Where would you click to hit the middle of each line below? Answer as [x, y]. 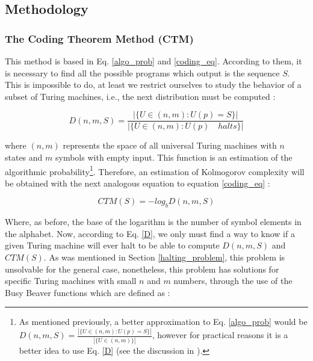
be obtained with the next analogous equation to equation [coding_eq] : [138, 183]
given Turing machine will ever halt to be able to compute [112, 245]
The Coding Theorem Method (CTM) [99, 38]
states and [24, 157]
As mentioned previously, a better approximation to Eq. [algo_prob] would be [163, 322]
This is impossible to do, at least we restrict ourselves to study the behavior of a [153, 85]
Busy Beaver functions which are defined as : [88, 292]
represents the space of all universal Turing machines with [170, 145]
